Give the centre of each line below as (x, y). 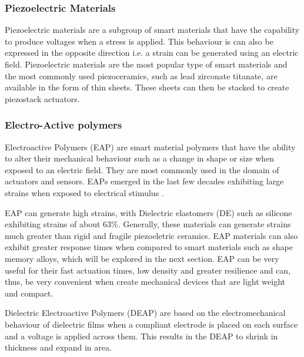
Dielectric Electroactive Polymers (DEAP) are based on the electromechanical (145, 313)
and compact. (29, 293)
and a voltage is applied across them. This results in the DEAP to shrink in (141, 336)
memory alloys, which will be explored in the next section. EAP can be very (142, 258)
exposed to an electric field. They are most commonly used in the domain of (142, 169)
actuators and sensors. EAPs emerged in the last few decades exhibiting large (144, 181)
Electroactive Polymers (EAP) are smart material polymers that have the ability (150, 146)
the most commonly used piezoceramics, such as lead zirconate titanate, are (141, 75)
